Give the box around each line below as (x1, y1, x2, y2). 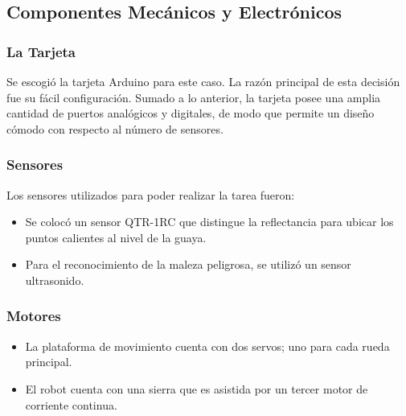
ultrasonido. (25, 271, 84, 288)
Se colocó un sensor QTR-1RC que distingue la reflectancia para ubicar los (25, 213, 394, 230)
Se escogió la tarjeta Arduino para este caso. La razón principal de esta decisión (6, 73, 400, 89)
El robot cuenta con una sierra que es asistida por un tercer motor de (25, 380, 368, 397)
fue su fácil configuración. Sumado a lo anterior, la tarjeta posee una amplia (6, 89, 381, 105)
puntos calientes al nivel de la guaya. (25, 229, 207, 245)
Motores (6, 306, 61, 326)
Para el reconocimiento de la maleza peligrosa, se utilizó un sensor (25, 256, 351, 273)
